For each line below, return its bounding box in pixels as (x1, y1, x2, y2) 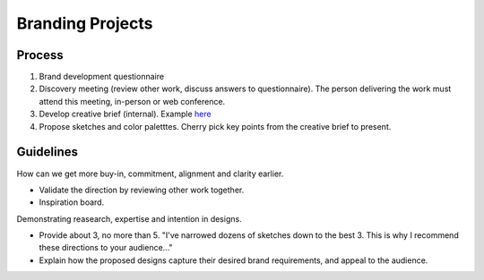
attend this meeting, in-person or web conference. (39, 96, 226, 106)
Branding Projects (16, 13, 153, 33)
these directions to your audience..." (39, 242, 174, 253)
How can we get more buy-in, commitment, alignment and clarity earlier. (16, 168, 284, 179)
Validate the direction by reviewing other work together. (39, 184, 245, 195)
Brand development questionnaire (39, 72, 165, 82)
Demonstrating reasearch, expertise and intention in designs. (16, 213, 242, 224)
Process (16, 47, 64, 63)
